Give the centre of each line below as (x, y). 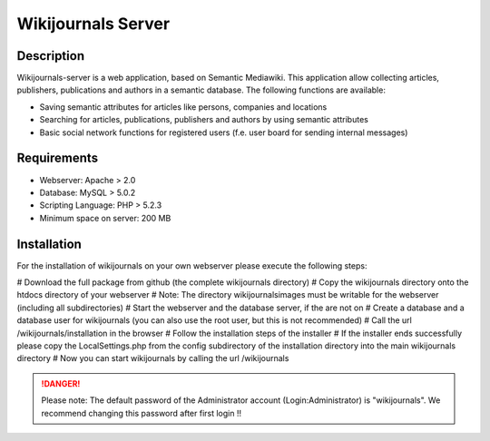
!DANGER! (61, 383)
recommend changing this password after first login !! (142, 413)
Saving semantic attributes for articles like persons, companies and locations (183, 107)
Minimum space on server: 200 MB (105, 218)
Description (51, 56)
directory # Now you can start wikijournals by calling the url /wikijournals (153, 358)
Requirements (58, 158)
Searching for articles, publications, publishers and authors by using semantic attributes (204, 120)
